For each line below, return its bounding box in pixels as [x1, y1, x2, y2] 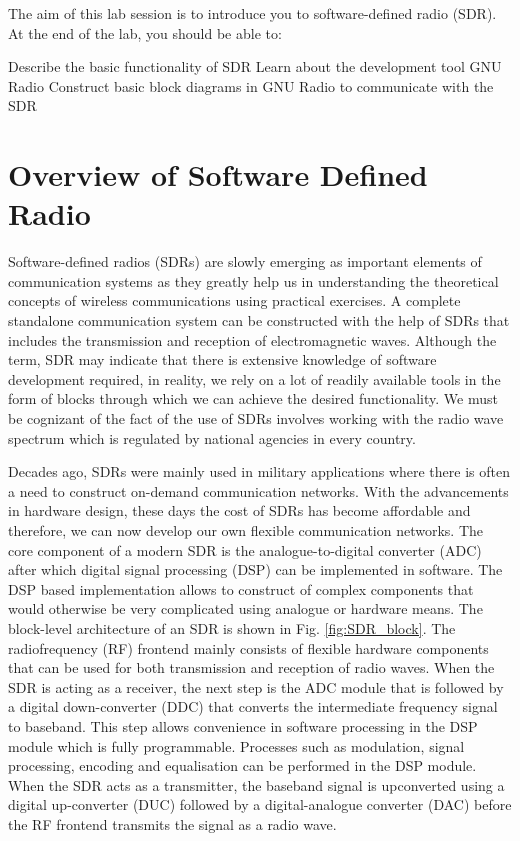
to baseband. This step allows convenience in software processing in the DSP [8, 715, 478, 736]
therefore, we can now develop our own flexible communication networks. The [8, 520, 484, 540]
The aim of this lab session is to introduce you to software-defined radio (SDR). [8, 3, 497, 23]
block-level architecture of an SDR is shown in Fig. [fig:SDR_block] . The [8, 617, 456, 638]
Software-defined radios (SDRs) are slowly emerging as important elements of [8, 251, 482, 272]
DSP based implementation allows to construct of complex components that [8, 578, 474, 599]
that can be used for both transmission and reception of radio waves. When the [8, 657, 495, 678]
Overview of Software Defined [8, 154, 428, 195]
